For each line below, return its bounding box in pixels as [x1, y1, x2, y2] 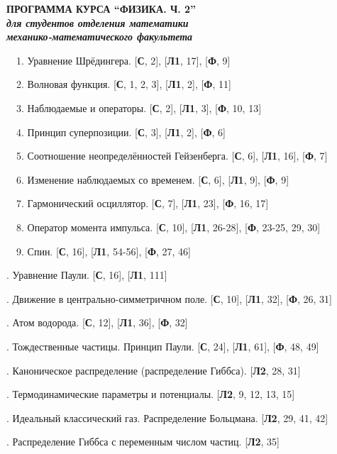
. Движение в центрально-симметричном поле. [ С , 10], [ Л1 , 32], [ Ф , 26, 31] [6, 291, 333, 306]
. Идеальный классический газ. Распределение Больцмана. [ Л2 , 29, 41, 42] [6, 410, 328, 425]
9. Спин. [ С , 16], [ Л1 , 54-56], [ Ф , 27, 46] [16, 243, 191, 258]
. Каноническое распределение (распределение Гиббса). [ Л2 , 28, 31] [6, 362, 301, 377]
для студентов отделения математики [6, 15, 189, 30]
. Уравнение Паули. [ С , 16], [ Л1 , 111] [6, 267, 167, 282]
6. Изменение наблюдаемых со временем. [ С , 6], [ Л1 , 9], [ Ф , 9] [16, 172, 289, 187]
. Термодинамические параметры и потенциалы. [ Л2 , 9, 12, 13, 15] [6, 387, 295, 402]
